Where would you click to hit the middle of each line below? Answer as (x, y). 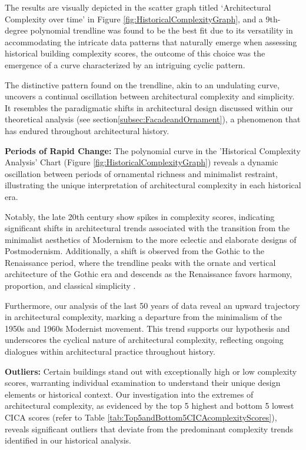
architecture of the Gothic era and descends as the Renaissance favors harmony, (149, 274)
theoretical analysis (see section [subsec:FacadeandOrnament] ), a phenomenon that (153, 119)
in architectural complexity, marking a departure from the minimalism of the (143, 317)
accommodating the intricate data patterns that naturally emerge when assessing (151, 41)
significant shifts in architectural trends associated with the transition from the (147, 228)
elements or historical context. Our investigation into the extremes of (129, 394)
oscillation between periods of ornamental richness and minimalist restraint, (141, 173)
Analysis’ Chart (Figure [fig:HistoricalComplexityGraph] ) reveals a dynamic (142, 162)
